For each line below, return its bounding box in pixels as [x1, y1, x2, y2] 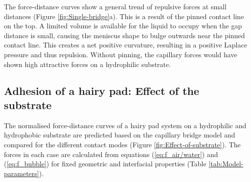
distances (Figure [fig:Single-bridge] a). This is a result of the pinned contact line [4, 11, 244, 21]
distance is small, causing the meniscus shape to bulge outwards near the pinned [4, 30, 245, 40]
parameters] [4, 168, 39, 178]
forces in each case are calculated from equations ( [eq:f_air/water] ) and [4, 149, 218, 159]
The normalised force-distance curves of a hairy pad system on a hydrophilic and [4, 120, 247, 130]
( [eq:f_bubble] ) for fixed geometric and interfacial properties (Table [4, 159, 206, 169]
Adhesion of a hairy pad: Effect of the [4, 83, 199, 98]
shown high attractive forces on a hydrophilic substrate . [4, 59, 171, 69]
